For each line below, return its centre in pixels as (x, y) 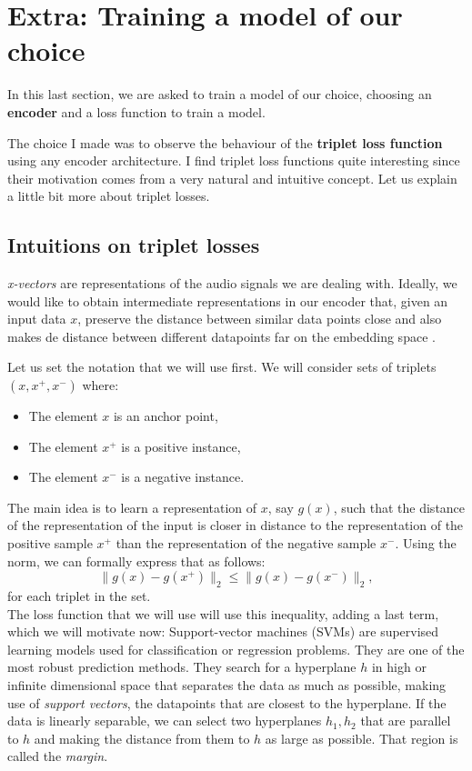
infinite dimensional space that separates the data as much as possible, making (227, 684)
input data (37, 319)
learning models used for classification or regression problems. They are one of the (236, 649)
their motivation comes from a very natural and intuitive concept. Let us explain (232, 178)
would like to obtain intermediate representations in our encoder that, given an (228, 300)
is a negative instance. (183, 477)
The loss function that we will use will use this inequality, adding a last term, (223, 613)
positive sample (50, 543)
